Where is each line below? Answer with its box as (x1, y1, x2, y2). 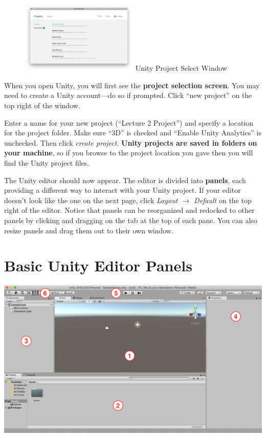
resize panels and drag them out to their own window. (4, 225, 173, 235)
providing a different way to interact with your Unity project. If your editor (4, 185, 241, 195)
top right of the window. (4, 100, 81, 110)
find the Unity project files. (4, 157, 90, 168)
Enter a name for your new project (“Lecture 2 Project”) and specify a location (4, 117, 254, 128)
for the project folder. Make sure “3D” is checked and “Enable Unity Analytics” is (4, 127, 261, 138)
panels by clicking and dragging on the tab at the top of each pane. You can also (4, 214, 257, 225)
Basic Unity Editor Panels (4, 255, 192, 276)
